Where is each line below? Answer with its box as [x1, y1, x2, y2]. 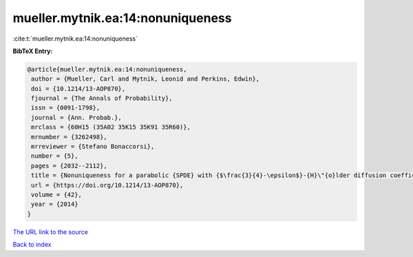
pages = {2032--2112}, [31, 162, 108, 169]
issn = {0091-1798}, [31, 104, 100, 112]
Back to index [12, 240, 52, 249]
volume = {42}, [31, 191, 83, 198]
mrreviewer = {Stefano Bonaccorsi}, [31, 143, 155, 151]
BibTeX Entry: [12, 47, 53, 55]
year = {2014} [31, 201, 78, 208]
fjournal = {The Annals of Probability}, [31, 94, 173, 103]
